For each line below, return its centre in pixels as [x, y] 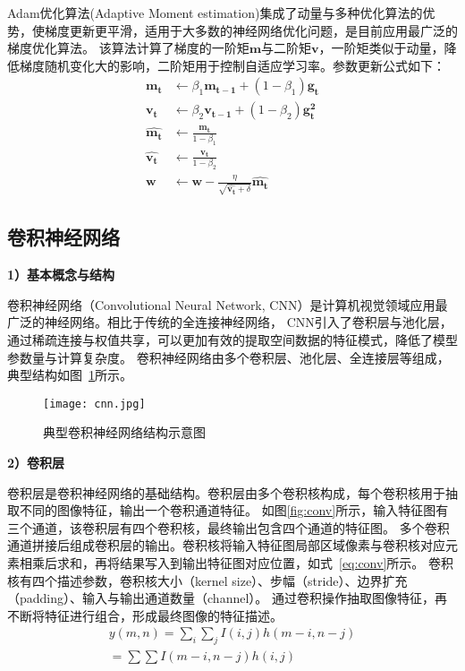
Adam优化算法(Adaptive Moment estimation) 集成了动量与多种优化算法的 [215, 13]
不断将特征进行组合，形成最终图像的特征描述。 [145, 615]
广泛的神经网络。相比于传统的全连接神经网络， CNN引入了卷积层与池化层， [230, 322]
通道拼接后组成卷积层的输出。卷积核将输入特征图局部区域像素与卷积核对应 [226, 545]
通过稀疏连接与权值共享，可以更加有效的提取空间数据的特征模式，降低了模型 [232, 339]
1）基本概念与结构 [61, 275]
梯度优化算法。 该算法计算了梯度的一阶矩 [128, 48]
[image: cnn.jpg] [94, 404]
